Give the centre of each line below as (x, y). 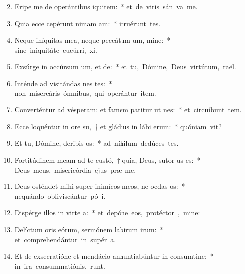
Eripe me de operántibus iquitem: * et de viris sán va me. (106, 6)
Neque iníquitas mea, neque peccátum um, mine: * (93, 40)
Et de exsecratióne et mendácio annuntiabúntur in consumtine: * (114, 256)
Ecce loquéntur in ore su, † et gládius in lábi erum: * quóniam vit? (118, 126)
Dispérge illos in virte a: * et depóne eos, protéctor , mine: (107, 213)
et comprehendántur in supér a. (65, 239)
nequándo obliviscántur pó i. (60, 196)
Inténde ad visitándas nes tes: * (63, 83)
